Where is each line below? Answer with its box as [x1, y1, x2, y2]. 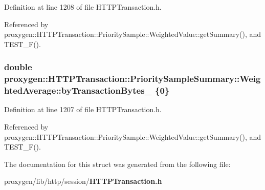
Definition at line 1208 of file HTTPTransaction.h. [4, 2, 162, 12]
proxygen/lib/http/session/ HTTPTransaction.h [4, 176, 162, 186]
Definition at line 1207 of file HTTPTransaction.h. [4, 104, 162, 115]
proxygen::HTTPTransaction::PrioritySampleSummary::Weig [4, 72, 261, 85]
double [4, 60, 32, 73]
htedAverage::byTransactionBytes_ [4, 84, 152, 97]
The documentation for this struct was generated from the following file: [4, 158, 231, 169]
